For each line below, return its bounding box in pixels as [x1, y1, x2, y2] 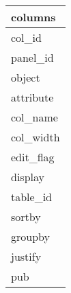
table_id [11, 189, 53, 204]
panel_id [11, 49, 54, 65]
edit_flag [11, 149, 55, 165]
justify [11, 248, 42, 264]
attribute [11, 89, 54, 105]
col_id [11, 30, 42, 45]
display [11, 169, 44, 185]
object [11, 69, 40, 85]
